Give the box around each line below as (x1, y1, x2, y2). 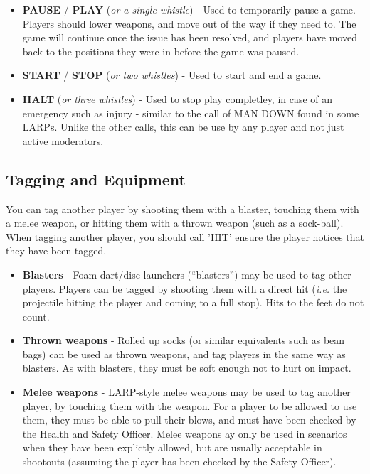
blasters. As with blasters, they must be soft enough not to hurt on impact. (22, 360, 351, 375)
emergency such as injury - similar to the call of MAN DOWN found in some (22, 105, 359, 120)
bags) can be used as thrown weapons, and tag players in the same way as (22, 346, 346, 361)
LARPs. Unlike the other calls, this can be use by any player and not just (22, 119, 344, 134)
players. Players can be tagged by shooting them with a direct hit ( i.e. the (22, 281, 347, 296)
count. (22, 308, 50, 323)
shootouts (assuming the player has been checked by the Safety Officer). (22, 454, 337, 469)
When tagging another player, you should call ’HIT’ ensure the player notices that (6, 229, 365, 244)
